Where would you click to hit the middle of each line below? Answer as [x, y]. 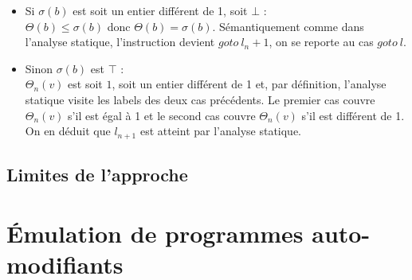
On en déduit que [68, 131]
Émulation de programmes [155, 233]
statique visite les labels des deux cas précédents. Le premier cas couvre [200, 99]
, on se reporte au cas [321, 42]
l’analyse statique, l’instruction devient [120, 42]
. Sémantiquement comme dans [288, 26]
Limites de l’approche [97, 174]
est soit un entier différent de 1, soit [160, 10]
